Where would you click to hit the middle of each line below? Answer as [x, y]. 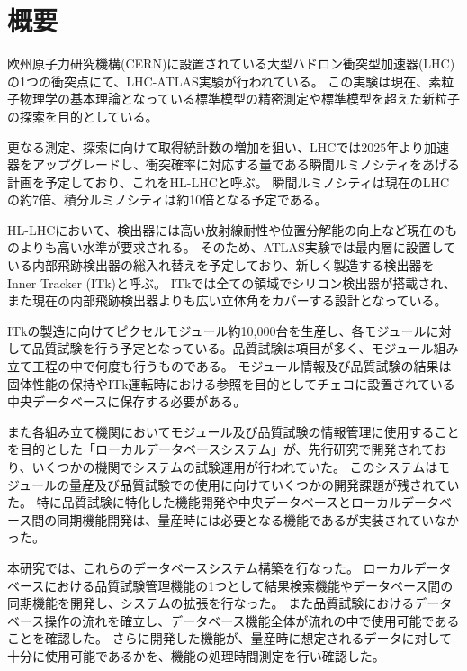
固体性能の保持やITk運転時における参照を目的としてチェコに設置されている [231, 383]
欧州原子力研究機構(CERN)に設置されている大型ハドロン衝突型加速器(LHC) [231, 63]
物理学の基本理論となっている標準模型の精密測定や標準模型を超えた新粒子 [239, 99]
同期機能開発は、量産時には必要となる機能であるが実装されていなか [258, 519]
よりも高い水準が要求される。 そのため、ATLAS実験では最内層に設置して [238, 247]
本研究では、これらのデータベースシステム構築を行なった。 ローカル [211, 567]
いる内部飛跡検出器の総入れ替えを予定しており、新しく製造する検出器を [221, 265]
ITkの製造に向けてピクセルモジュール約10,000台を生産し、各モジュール [217, 330]
